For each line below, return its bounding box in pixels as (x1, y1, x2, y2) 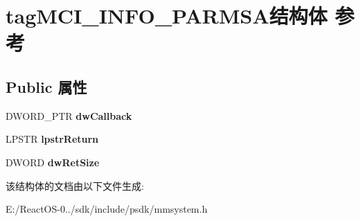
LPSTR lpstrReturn (6, 132, 99, 146)
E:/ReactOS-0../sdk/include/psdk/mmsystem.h (6, 202, 208, 216)
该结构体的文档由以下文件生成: (6, 178, 144, 193)
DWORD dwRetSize (6, 154, 100, 169)
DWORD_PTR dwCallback (6, 108, 132, 123)
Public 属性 (6, 76, 87, 97)
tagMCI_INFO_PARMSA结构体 (6, 1, 328, 30)
